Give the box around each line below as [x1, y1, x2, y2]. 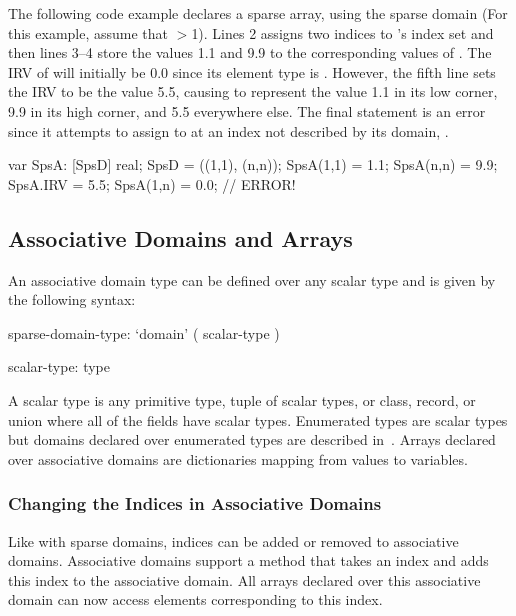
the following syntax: [8, 289, 136, 310]
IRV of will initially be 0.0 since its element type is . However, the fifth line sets [8, 61, 496, 82]
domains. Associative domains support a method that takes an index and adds [8, 550, 489, 571]
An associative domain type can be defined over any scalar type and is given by [8, 269, 496, 290]
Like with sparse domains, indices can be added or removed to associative [8, 530, 459, 551]
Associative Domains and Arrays [8, 222, 353, 253]
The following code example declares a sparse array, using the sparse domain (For [8, 3, 508, 23]
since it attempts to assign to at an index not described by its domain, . [8, 120, 449, 141]
